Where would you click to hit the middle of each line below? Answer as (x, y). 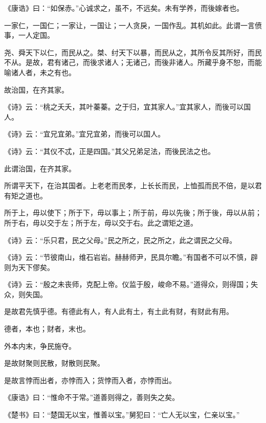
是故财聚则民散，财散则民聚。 (54, 363)
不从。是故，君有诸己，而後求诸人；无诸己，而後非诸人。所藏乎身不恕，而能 (133, 62)
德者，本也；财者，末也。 (47, 329)
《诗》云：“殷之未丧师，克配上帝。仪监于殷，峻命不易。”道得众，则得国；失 (131, 284)
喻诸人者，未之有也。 (40, 72)
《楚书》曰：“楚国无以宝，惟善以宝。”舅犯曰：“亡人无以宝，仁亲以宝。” (122, 415)
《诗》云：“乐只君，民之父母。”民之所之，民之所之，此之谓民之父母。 (120, 240)
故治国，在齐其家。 (36, 89)
